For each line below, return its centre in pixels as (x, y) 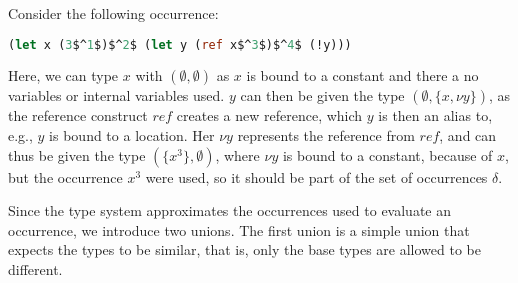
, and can (468, 135)
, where (237, 154)
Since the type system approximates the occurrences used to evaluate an (230, 210)
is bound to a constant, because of (387, 154)
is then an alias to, (435, 115)
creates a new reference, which (269, 115)
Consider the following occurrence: (113, 13)
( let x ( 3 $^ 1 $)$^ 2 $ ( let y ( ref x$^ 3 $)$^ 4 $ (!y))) (180, 44)
